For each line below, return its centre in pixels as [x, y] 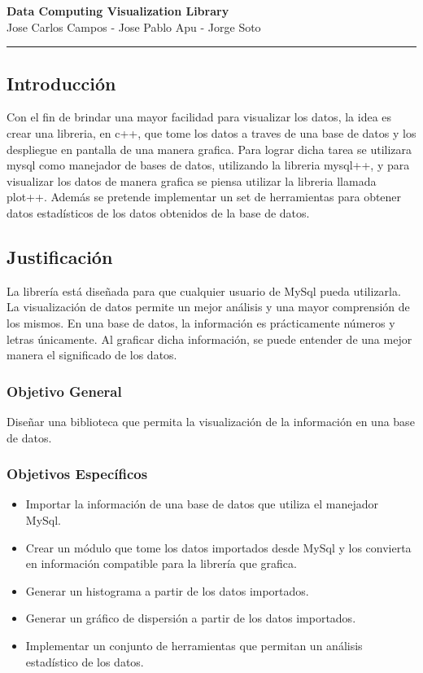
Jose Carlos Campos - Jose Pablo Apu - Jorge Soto [134, 26]
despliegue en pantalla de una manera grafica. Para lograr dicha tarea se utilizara [209, 149]
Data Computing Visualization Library [118, 11]
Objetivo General [64, 391]
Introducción [61, 83]
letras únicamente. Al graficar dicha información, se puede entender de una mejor [209, 339]
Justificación [60, 256]
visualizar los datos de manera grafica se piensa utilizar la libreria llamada [192, 180]
